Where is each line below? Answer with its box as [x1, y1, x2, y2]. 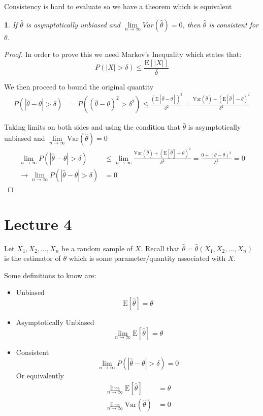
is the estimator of [4, 253, 61, 263]
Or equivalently [16, 370, 64, 381]
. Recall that [141, 243, 180, 253]
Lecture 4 [4, 213, 72, 234]
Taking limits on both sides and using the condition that [4, 122, 180, 132]
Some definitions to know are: [4, 270, 96, 280]
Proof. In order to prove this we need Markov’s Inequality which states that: [4, 49, 242, 60]
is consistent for [209, 19, 258, 29]
